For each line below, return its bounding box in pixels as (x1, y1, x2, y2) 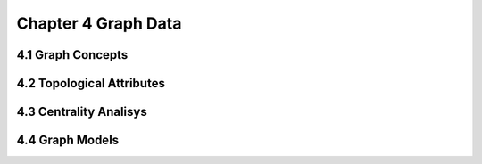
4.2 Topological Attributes (16, 76, 165, 91)
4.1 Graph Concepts (16, 47, 129, 62)
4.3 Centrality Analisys (16, 104, 147, 119)
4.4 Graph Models (16, 133, 120, 148)
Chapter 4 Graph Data (16, 13, 182, 33)
